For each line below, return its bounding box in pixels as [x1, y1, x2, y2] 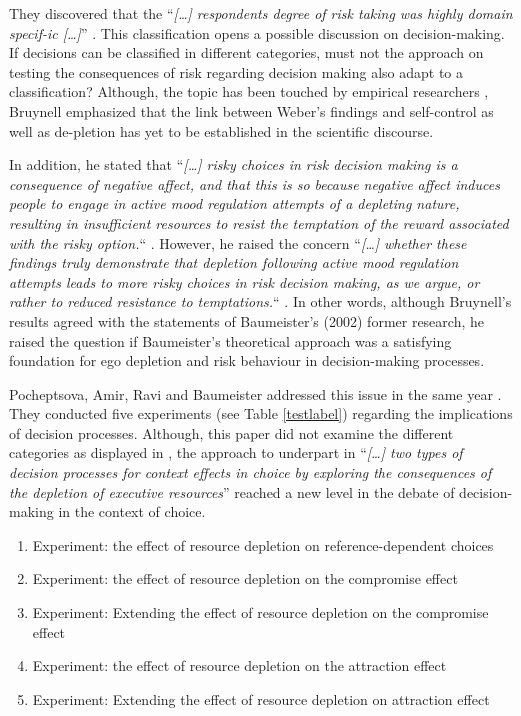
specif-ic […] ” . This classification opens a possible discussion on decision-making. [9, 22, 505, 43]
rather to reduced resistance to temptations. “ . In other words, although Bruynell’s [9, 291, 512, 312]
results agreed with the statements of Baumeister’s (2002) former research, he [9, 310, 484, 331]
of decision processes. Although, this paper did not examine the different [9, 422, 454, 443]
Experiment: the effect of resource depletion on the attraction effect [32, 655, 447, 676]
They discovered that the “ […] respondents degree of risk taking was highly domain [9, 3, 513, 23]
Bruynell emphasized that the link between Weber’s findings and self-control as [9, 100, 494, 121]
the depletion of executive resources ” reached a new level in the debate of [9, 481, 455, 502]
